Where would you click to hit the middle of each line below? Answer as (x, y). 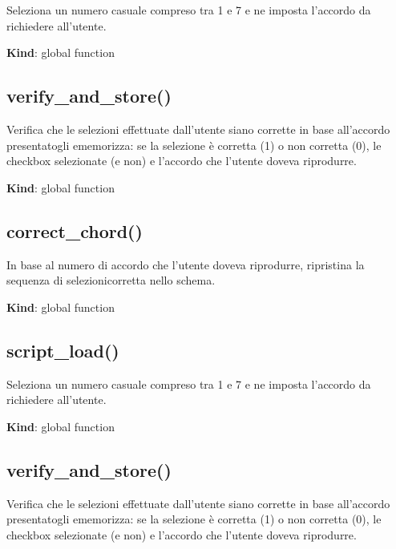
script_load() (63, 350)
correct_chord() (75, 230)
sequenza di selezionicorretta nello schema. (111, 280)
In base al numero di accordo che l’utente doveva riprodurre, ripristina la (186, 264)
